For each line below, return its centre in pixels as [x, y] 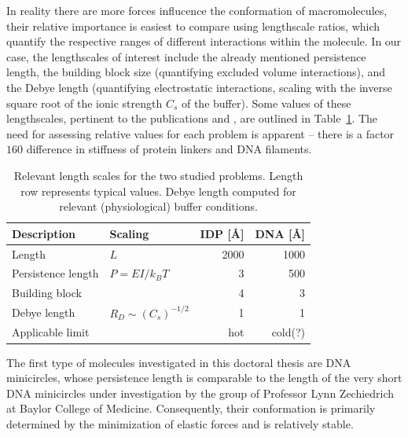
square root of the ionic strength [85, 103]
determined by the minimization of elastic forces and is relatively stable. [180, 423]
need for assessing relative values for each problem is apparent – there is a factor [200, 133]
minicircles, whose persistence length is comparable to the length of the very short [204, 378]
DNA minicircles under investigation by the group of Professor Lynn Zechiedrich [200, 393]
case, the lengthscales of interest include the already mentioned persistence [186, 56]
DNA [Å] [280, 233]
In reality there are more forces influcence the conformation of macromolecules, [197, 10]
